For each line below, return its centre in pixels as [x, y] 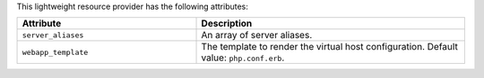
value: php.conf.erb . [243, 58]
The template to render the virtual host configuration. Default [330, 47]
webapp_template [55, 52]
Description [227, 24]
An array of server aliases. [257, 35]
